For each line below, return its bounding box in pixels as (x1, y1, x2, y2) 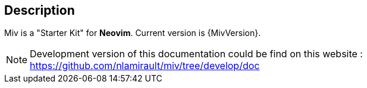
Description (4, 3, 75, 18)
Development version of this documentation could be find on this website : (30, 48, 363, 60)
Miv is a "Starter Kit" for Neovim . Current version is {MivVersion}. (4, 28, 261, 38)
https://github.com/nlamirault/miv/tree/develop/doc (30, 60, 260, 72)
